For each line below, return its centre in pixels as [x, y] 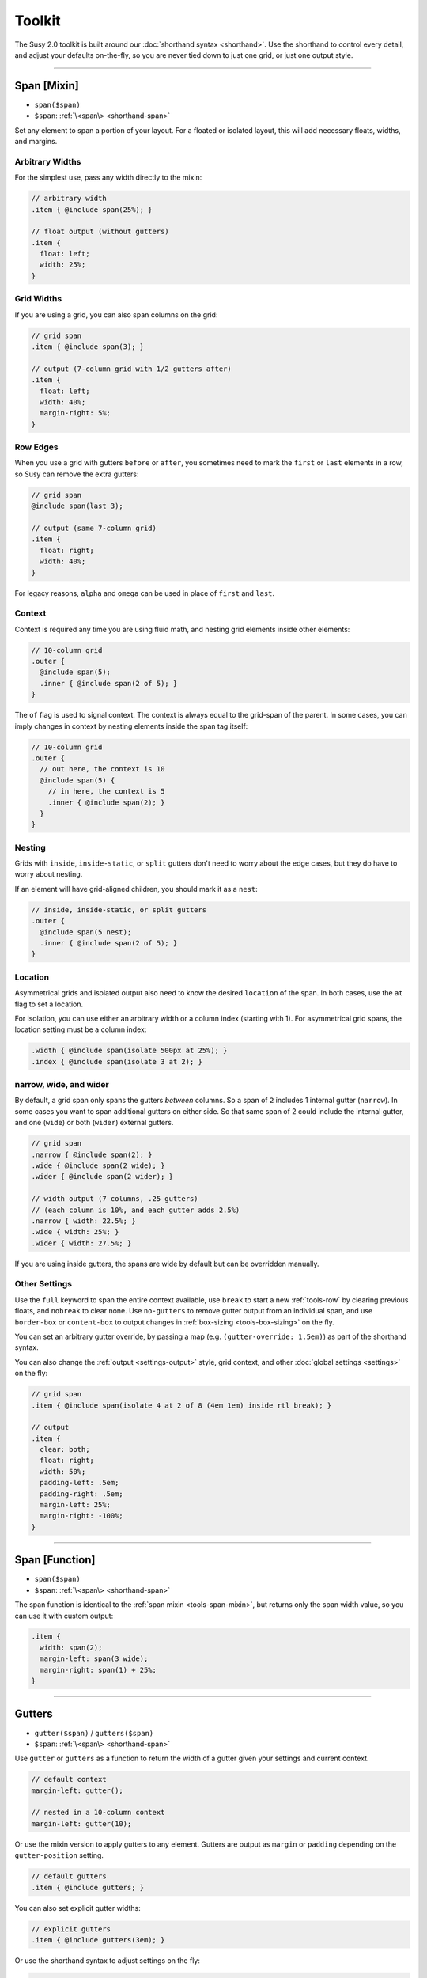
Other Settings [43, 1284]
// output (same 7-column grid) [94, 528]
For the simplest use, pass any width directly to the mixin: [108, 177]
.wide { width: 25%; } [75, 1232]
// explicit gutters [71, 1929]
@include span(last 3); [77, 506]
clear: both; [65, 1449]
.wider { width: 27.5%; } [81, 1243]
